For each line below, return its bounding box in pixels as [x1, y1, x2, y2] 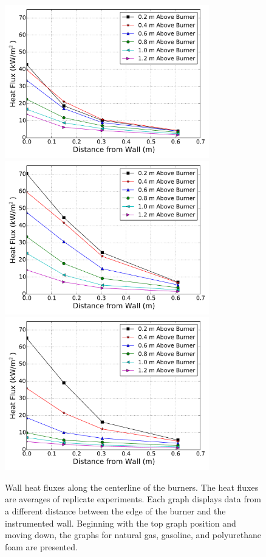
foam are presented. [5, 540, 78, 553]
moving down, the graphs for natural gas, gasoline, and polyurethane [5, 528, 262, 541]
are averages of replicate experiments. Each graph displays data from [5, 493, 261, 505]
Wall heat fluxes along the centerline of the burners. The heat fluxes [5, 480, 259, 493]
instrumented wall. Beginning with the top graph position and [5, 516, 236, 529]
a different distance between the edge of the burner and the [5, 504, 226, 517]
